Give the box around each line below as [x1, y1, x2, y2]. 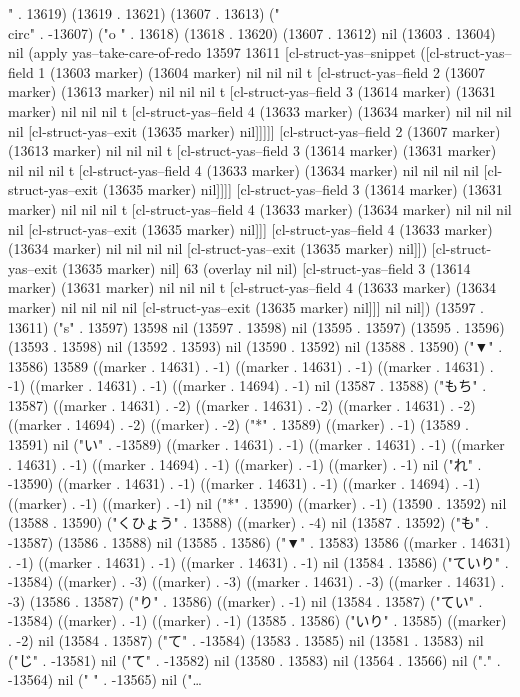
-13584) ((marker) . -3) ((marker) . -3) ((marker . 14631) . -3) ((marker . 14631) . [8, 571, 505, 592]
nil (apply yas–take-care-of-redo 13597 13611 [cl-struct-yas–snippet [8, 42, 416, 63]
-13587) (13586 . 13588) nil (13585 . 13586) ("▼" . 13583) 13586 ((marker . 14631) [8, 532, 511, 553]
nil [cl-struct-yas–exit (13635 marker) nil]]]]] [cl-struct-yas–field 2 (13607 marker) [8, 120, 501, 141]
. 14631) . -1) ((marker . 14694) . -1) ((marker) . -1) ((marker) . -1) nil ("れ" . [8, 453, 482, 474]
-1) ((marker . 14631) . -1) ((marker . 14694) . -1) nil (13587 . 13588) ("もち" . [8, 375, 487, 396]
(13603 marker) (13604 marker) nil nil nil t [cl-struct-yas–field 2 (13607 [49, 61, 486, 82]
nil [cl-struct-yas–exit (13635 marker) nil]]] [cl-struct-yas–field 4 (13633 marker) [8, 218, 493, 239]
